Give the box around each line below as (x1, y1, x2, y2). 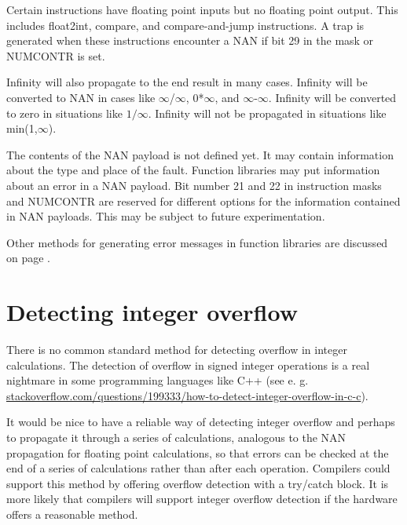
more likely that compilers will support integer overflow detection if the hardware (6, 490, 398, 507)
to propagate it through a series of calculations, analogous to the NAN (6, 429, 346, 445)
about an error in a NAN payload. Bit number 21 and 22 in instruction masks (6, 177, 382, 193)
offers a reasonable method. (6, 505, 138, 522)
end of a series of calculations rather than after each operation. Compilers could (6, 460, 390, 476)
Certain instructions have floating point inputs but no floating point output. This (6, 2, 398, 17)
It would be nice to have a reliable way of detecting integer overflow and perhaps (6, 414, 395, 430)
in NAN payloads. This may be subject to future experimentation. (6, 208, 325, 224)
